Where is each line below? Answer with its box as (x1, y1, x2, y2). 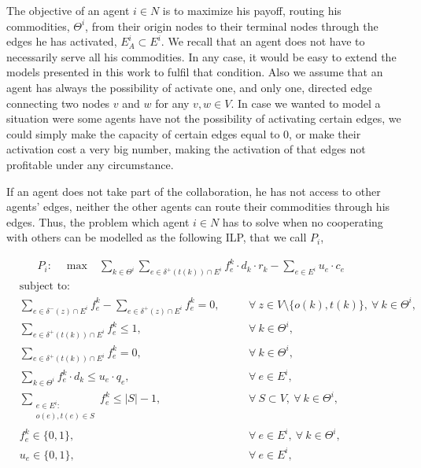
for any (155, 94, 190, 111)
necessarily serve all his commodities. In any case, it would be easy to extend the (6, 48, 397, 64)
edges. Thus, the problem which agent (6, 213, 190, 230)
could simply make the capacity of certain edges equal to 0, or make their (6, 125, 361, 142)
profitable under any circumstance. (6, 156, 174, 172)
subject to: (19, 281, 71, 293)
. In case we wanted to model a (231, 94, 381, 111)
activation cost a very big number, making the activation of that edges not (6, 141, 366, 157)
